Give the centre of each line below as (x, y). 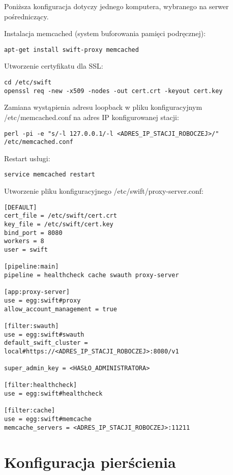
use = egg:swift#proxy (42, 300)
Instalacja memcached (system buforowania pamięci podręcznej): (105, 33)
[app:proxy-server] (37, 292)
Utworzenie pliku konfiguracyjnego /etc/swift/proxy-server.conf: (104, 191)
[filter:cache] (30, 411)
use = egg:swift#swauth (44, 334)
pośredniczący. (26, 16)
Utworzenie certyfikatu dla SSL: (54, 66)
